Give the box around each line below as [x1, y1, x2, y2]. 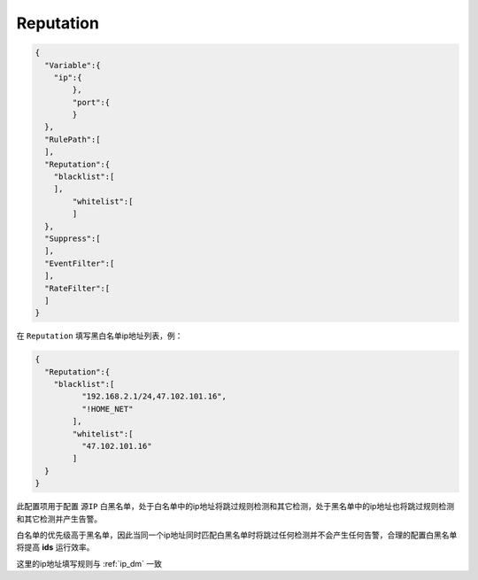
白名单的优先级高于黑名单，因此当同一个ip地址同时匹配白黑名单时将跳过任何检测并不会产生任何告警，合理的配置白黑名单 [16, 530, 458, 540]
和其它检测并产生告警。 [16, 514, 102, 524]
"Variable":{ [44, 60, 101, 70]
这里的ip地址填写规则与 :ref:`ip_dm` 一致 [16, 558, 163, 568]
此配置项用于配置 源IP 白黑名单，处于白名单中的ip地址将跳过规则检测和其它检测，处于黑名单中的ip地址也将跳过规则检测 [16, 501, 455, 512]
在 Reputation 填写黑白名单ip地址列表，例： [16, 330, 183, 341]
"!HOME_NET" [81, 404, 134, 414]
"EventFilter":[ [44, 258, 115, 268]
